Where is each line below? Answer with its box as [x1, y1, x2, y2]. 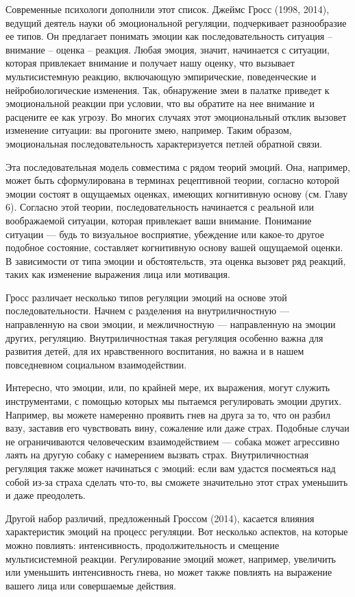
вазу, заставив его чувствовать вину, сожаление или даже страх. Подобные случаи [5, 421, 350, 435]
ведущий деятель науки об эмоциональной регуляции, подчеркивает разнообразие [5, 15, 347, 30]
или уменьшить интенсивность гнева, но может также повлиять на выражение [5, 565, 332, 579]
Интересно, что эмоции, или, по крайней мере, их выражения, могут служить [5, 380, 330, 395]
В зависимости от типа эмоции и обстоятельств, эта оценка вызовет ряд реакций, [5, 253, 346, 268]
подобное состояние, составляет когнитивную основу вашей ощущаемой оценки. [5, 240, 343, 255]
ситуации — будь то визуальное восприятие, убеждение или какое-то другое [5, 226, 324, 241]
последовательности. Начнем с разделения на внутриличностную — [5, 303, 289, 318]
